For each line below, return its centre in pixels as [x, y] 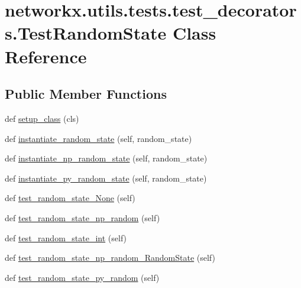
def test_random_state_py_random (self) [82, 277]
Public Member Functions [86, 94]
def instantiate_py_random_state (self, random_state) [106, 178]
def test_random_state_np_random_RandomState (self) [110, 258]
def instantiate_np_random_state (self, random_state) [106, 158]
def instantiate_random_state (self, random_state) [98, 138]
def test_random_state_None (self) [70, 198]
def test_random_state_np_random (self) [82, 217]
